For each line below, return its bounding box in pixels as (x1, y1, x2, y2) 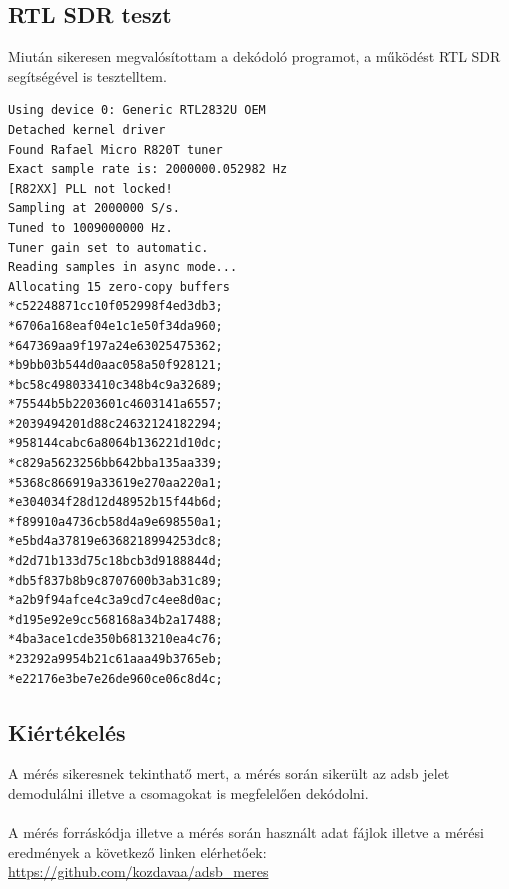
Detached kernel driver (8, 122, 166, 137)
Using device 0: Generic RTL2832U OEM (8, 103, 266, 118)
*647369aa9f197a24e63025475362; (8, 338, 223, 353)
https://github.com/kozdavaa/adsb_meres (8, 861, 269, 882)
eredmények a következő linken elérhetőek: (8, 841, 267, 862)
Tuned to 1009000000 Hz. (8, 220, 173, 235)
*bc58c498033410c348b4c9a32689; (8, 377, 223, 392)
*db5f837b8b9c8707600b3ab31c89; (8, 573, 223, 588)
